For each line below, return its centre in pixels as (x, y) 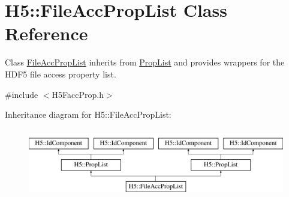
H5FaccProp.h (78, 94)
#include (22, 94)
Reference (46, 33)
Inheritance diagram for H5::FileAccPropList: (88, 114)
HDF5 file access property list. (61, 74)
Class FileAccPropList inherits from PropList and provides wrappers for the (145, 62)
